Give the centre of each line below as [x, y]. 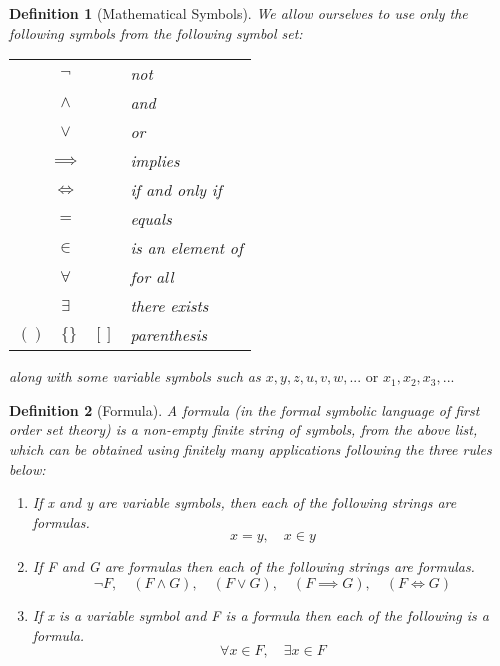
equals [151, 219]
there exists [169, 306]
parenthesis [169, 335]
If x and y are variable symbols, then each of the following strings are [244, 502]
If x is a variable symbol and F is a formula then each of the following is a [261, 614]
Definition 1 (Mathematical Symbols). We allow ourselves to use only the [238, 13]
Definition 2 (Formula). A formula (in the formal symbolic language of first [244, 409]
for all [152, 277]
